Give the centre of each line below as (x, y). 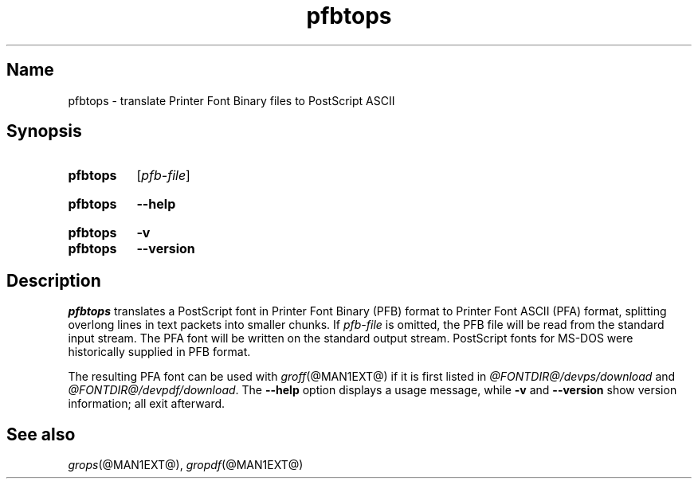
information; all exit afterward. (147, 404)
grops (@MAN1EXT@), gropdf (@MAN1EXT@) (186, 465)
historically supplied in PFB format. (159, 352)
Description (54, 280)
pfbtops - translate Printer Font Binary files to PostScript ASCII (231, 100)
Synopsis (44, 131)
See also (41, 434)
